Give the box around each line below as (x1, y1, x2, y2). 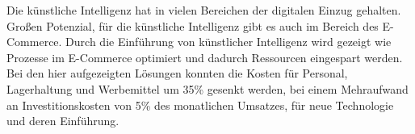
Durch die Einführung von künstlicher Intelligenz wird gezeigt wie (65, 33, 392, 50)
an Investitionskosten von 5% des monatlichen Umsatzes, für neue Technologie (6, 96, 394, 113)
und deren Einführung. (6, 112, 119, 129)
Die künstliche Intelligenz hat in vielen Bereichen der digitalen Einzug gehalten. (6, 2, 401, 18)
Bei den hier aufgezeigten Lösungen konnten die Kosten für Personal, (6, 65, 348, 82)
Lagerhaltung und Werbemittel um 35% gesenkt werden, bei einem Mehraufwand (6, 80, 409, 97)
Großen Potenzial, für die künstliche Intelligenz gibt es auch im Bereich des (6, 17, 379, 34)
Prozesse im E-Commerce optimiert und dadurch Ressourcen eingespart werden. (6, 48, 403, 65)
